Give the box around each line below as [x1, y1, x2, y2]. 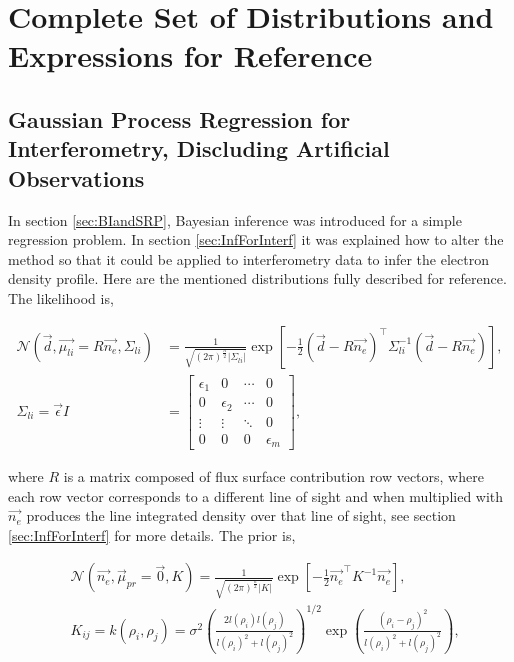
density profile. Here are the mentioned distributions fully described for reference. [8, 268, 507, 289]
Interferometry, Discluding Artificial [8, 133, 390, 164]
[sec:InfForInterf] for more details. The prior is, [8, 524, 296, 545]
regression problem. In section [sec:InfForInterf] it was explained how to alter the [8, 229, 504, 250]
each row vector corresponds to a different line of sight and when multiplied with [8, 485, 504, 506]
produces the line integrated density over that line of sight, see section [26, 505, 456, 526]
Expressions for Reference [8, 35, 373, 76]
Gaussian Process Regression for [8, 103, 351, 134]
